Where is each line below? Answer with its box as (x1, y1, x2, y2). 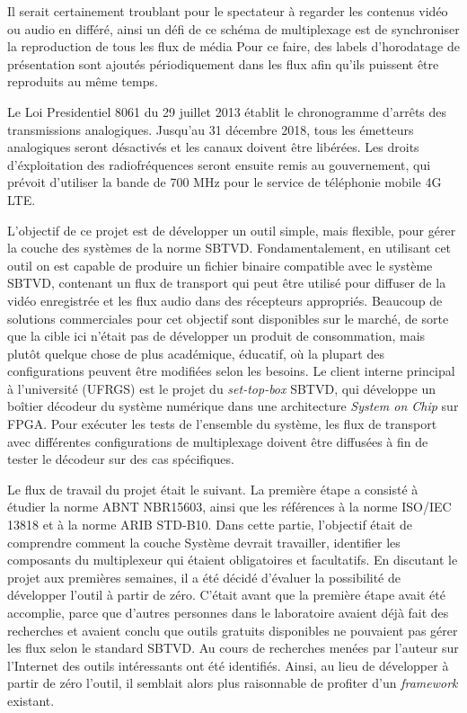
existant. (7, 691, 55, 709)
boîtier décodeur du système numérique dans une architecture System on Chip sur (7, 397, 459, 415)
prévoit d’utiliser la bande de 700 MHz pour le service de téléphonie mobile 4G (7, 173, 442, 192)
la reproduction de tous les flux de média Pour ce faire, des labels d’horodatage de (7, 37, 460, 56)
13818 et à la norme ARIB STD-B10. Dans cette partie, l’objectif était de (7, 515, 413, 534)
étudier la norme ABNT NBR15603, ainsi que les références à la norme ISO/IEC (7, 497, 452, 516)
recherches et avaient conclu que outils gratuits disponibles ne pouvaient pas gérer (7, 620, 458, 639)
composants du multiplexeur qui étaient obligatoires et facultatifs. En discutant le (7, 550, 458, 569)
